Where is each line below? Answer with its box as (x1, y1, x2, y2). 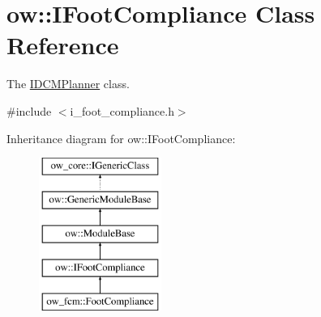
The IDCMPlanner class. (6, 75, 130, 92)
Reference (6, 28, 119, 61)
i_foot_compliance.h (70, 102, 174, 119)
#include (6, 102, 52, 119)
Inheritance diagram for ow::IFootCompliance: (6, 129, 236, 146)
